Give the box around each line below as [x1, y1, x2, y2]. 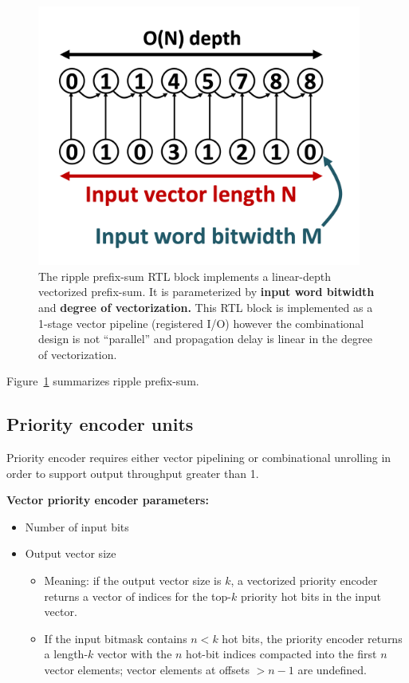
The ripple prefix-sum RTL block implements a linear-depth [38, 267, 331, 284]
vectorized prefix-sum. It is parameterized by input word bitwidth [38, 283, 375, 300]
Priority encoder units [6, 412, 194, 436]
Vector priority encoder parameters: [6, 492, 209, 508]
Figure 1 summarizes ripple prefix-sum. [6, 373, 199, 389]
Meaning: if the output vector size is [44, 572, 222, 589]
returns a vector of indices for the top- [44, 587, 232, 604]
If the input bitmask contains [44, 630, 187, 646]
